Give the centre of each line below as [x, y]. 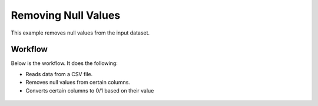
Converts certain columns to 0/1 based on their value [90, 90]
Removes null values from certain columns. [78, 83]
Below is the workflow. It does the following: [64, 63]
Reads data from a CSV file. [59, 74]
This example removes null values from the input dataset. [80, 33]
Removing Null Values [66, 15]
